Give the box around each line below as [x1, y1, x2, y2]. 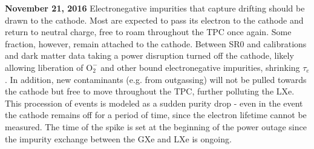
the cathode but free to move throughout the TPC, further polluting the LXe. [5, 85, 295, 98]
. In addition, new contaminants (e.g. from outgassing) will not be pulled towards [5, 73, 307, 85]
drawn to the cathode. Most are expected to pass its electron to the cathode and [5, 13, 304, 26]
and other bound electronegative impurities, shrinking [100, 61, 300, 73]
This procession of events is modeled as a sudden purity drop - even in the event [5, 96, 303, 109]
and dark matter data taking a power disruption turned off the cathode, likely [5, 49, 294, 62]
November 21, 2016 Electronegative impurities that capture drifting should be [5, 2, 305, 14]
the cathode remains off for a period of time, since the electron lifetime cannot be [5, 108, 307, 121]
